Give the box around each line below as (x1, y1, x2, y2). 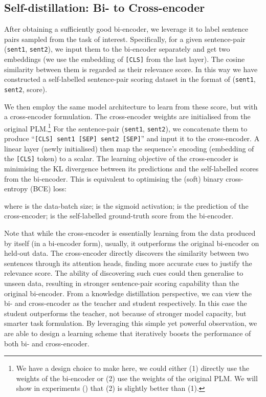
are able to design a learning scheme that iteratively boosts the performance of (4, 327, 251, 338)
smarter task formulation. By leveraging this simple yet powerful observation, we (4, 318, 257, 328)
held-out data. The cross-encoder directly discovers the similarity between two (4, 248, 249, 258)
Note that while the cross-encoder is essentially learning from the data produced (4, 227, 256, 238)
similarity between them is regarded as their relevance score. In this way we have (4, 63, 258, 74)
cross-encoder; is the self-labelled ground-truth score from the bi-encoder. (4, 210, 234, 221)
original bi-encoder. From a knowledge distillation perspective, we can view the (4, 288, 252, 298)
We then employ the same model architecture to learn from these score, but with (4, 101, 258, 112)
